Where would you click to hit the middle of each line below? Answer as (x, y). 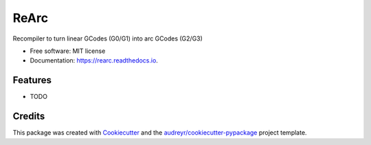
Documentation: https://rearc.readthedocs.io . (94, 60)
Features (32, 80)
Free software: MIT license (68, 51)
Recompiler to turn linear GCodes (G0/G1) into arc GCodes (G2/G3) (108, 38)
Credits (29, 116)
